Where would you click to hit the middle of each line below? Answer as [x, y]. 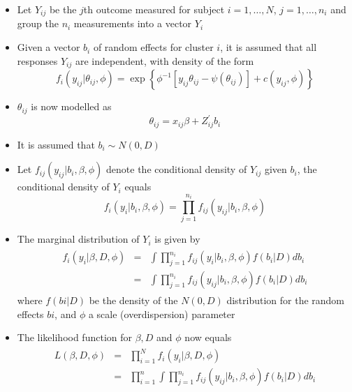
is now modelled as [71, 106]
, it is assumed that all [269, 47]
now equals [208, 337]
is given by [177, 239]
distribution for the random [286, 300]
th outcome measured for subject [154, 9]
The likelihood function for [74, 337]
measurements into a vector [133, 23]
